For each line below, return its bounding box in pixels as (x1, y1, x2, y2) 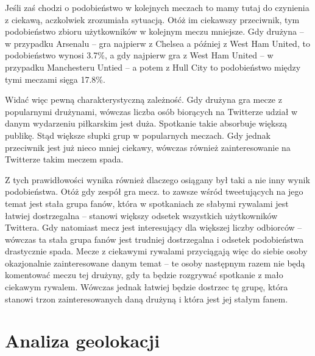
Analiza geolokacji (5, 328, 160, 353)
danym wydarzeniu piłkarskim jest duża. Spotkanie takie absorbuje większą (5, 117, 287, 130)
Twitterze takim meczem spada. (5, 153, 124, 166)
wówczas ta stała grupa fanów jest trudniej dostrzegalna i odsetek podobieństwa (5, 232, 304, 245)
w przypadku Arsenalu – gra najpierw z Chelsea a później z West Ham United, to (5, 37, 310, 49)
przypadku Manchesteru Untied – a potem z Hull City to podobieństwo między (5, 60, 301, 73)
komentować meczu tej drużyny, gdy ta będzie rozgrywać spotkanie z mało (5, 268, 283, 281)
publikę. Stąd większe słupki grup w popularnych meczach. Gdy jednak (5, 128, 271, 141)
